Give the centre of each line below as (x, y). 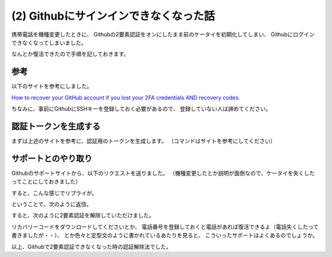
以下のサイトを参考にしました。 (52, 86)
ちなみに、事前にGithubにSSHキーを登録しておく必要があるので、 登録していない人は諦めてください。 (141, 109)
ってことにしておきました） (46, 182)
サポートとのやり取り (52, 159)
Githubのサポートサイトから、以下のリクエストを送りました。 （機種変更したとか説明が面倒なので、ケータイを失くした (163, 173)
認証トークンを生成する (56, 126)
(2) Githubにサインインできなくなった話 (113, 16)
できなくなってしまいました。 (49, 42)
